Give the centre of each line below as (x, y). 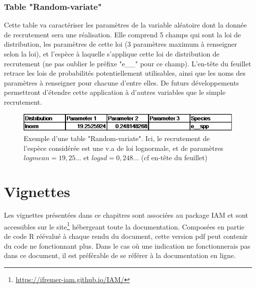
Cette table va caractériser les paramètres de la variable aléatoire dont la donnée (126, 25)
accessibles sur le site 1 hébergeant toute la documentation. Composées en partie (124, 226)
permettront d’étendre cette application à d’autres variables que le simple (115, 92)
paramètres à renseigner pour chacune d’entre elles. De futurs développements (122, 82)
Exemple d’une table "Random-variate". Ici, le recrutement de (117, 138)
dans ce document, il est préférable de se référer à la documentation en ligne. (120, 255)
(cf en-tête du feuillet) (174, 158)
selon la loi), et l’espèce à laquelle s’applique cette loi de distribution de (112, 54)
